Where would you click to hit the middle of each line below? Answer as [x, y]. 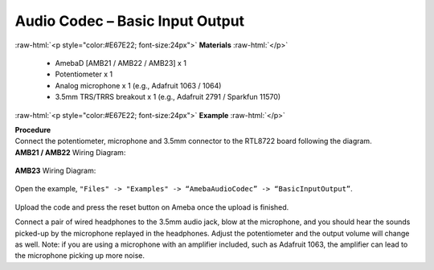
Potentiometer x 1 [84, 74]
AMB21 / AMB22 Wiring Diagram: [70, 152]
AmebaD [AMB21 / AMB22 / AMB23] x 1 [121, 63]
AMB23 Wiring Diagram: [55, 171]
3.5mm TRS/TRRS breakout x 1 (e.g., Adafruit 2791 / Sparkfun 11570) [168, 97]
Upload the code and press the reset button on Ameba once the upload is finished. [152, 207]
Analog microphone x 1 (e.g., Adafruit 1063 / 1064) [138, 85]
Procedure [33, 129]
